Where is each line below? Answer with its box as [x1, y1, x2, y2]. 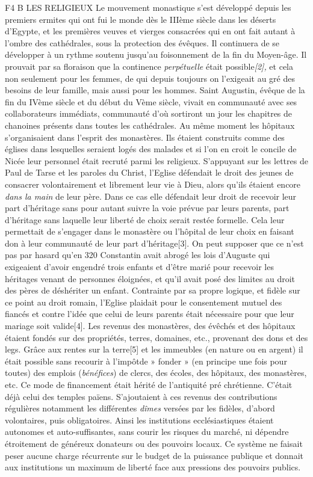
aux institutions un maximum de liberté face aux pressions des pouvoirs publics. [5, 461, 301, 473]
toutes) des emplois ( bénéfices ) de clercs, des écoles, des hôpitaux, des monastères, [5, 366, 307, 379]
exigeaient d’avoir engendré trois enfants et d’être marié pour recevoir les [5, 260, 274, 273]
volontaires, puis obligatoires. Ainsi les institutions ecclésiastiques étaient [5, 413, 274, 426]
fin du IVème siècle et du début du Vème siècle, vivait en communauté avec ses [5, 95, 297, 108]
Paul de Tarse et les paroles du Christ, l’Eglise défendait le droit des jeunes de [5, 166, 294, 179]
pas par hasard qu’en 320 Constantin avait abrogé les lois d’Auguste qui [5, 248, 270, 261]
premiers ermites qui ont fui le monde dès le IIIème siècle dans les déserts [5, 13, 276, 25]
